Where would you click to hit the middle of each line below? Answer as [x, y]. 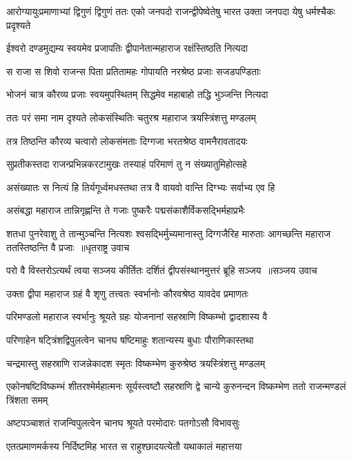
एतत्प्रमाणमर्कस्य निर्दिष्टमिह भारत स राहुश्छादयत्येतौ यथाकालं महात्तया [124, 446]
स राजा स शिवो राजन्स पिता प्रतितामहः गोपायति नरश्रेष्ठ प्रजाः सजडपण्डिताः [134, 71]
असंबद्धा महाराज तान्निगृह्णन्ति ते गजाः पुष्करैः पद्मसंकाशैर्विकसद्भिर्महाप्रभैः [126, 210]
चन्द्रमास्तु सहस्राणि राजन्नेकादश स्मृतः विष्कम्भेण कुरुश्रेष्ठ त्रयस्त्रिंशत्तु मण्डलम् [136, 363]
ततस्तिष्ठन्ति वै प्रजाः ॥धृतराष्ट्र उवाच [68, 247]
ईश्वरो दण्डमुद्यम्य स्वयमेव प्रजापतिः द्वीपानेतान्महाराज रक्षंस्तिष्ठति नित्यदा [127, 48]
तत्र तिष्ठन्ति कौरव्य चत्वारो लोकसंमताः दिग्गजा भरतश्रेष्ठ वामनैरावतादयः [127, 140]
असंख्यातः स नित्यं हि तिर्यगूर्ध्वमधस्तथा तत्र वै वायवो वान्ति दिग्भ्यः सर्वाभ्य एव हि [141, 187]
